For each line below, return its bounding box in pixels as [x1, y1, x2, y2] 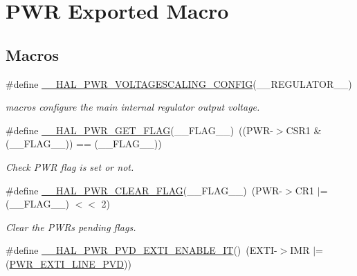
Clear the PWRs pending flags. [6, 219, 136, 234]
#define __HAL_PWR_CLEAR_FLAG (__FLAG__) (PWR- [6, 183, 283, 197]
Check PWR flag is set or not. [6, 159, 134, 174]
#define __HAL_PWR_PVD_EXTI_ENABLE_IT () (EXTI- [6, 243, 277, 257]
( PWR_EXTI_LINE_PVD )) [6, 256, 131, 270]
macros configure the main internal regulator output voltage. [6, 100, 260, 114]
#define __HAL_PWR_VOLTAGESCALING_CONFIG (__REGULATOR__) [6, 76, 352, 91]
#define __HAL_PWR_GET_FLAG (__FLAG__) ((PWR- [6, 122, 273, 137]
